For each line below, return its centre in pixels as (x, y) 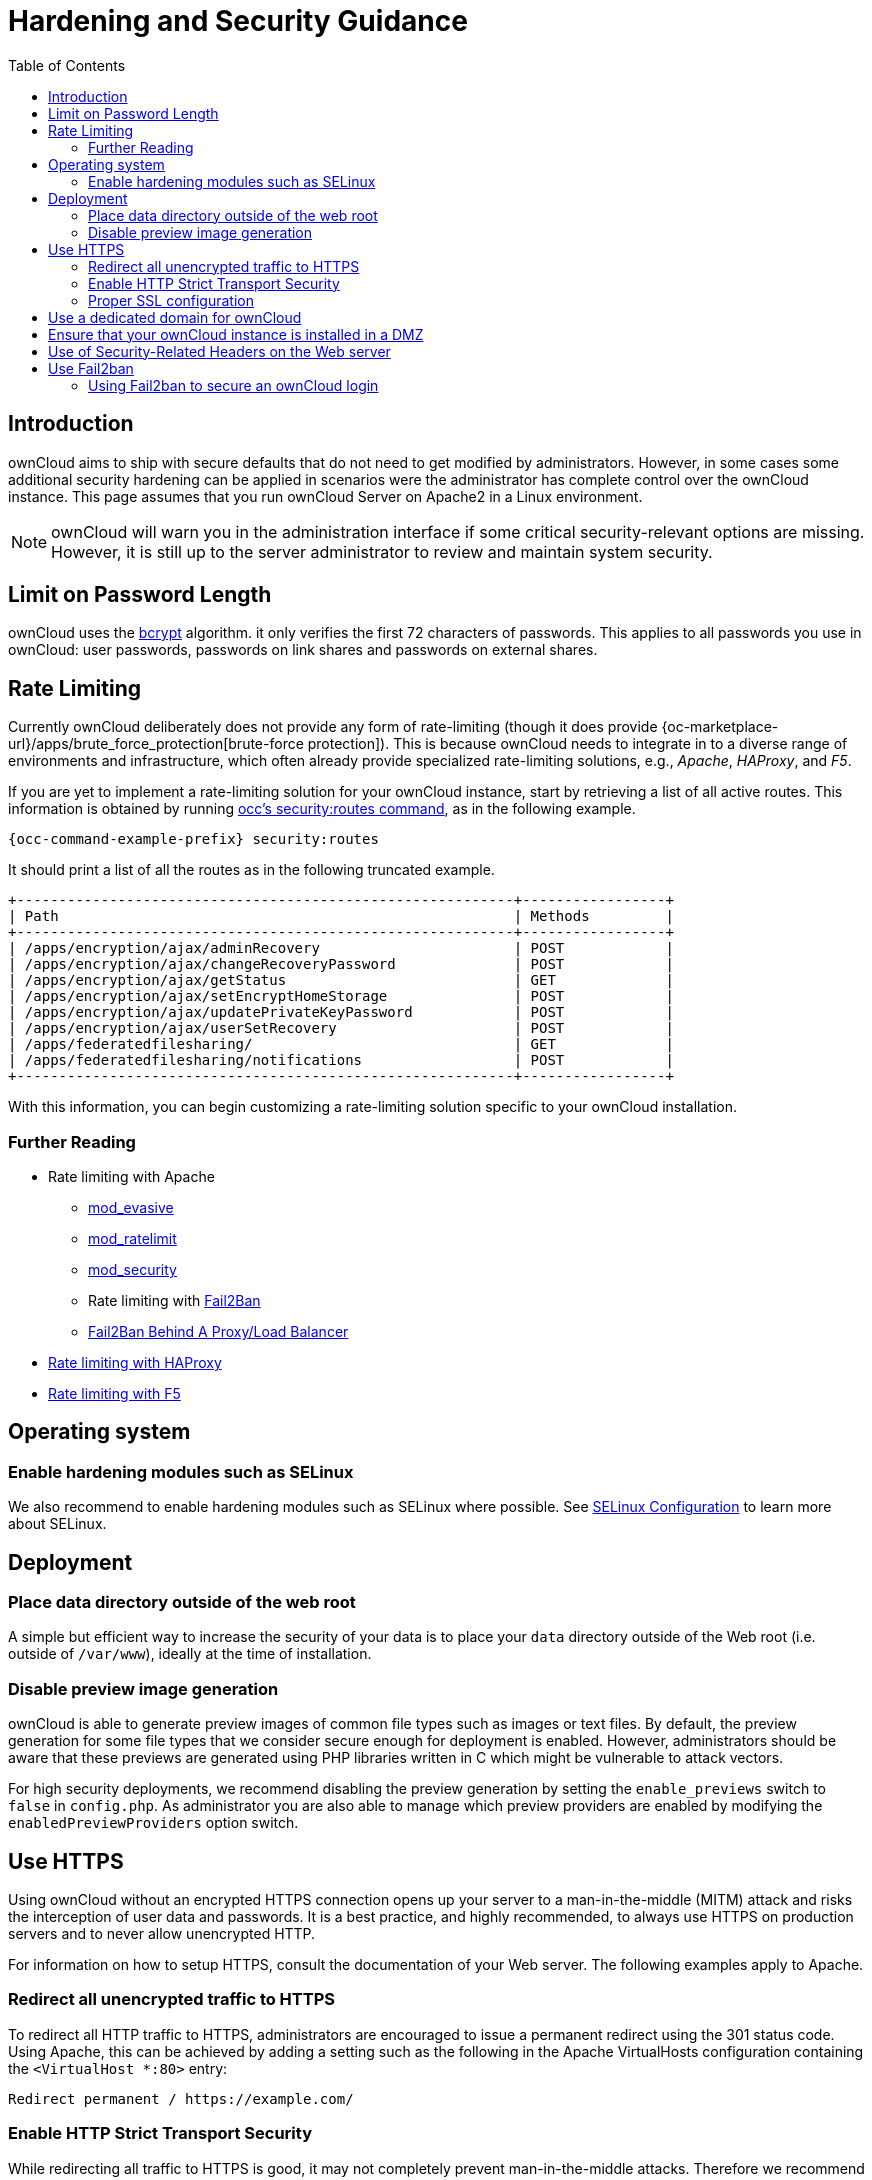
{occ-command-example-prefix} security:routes (193, 839)
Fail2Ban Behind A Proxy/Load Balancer (218, 1332)
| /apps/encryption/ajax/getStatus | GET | (341, 980)
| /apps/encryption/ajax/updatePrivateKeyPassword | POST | (341, 1012)
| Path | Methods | (341, 916)
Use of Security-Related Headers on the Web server (219, 351)
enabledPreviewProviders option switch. (153, 1823)
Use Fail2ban (91, 368)
